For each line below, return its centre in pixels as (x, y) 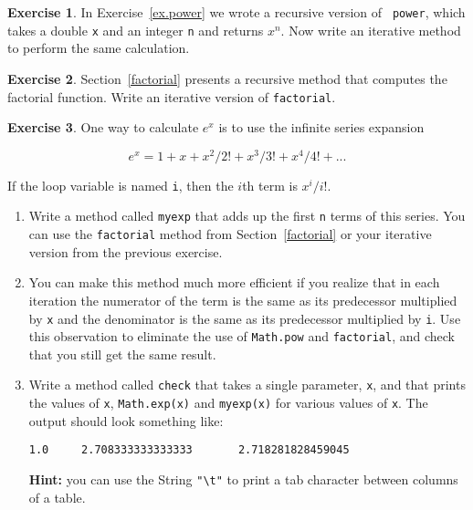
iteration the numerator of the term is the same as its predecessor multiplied (243, 300)
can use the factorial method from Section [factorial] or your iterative (230, 234)
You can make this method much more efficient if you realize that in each (234, 282)
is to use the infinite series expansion (321, 127)
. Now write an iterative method (371, 30)
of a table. (57, 497)
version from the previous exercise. (126, 251)
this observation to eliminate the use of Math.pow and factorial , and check (242, 336)
